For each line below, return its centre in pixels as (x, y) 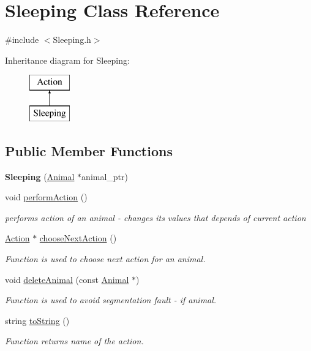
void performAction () (46, 197)
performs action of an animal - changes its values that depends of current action (155, 217)
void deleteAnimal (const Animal (67, 279)
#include (22, 40)
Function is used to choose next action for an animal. (105, 259)
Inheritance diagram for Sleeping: (67, 60)
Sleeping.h (72, 40)
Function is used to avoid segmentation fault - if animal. (111, 300)
